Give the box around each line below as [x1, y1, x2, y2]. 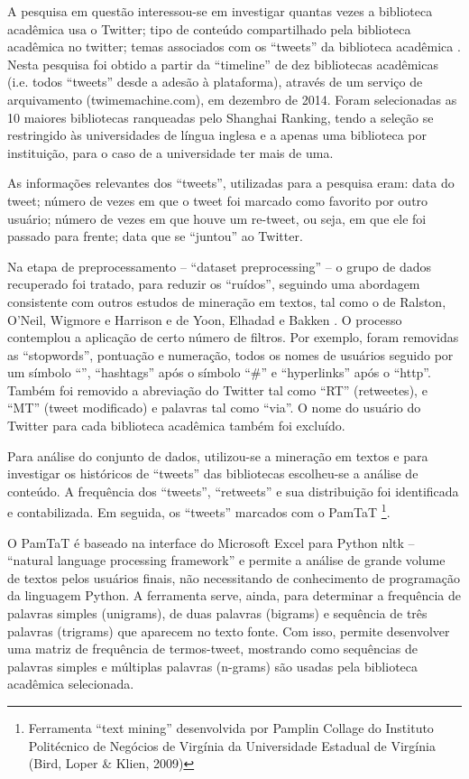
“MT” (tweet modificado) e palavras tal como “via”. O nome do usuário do [7, 398, 421, 417]
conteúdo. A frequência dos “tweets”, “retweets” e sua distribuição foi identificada [7, 481, 459, 500]
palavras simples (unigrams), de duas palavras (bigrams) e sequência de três [7, 604, 428, 623]
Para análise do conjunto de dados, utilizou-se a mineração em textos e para [7, 446, 428, 465]
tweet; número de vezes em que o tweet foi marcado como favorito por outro [7, 190, 428, 209]
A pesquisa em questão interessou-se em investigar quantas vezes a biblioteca [7, 2, 433, 20]
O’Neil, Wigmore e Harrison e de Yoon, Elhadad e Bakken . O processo [7, 310, 402, 329]
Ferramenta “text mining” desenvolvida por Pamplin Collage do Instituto [28, 719, 434, 737]
